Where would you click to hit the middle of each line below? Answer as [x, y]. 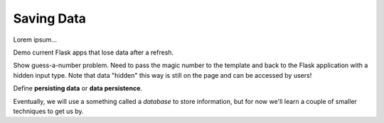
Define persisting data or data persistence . [78, 88]
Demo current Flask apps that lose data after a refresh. [94, 52]
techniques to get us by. [49, 111]
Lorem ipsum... [35, 40]
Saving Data [50, 18]
